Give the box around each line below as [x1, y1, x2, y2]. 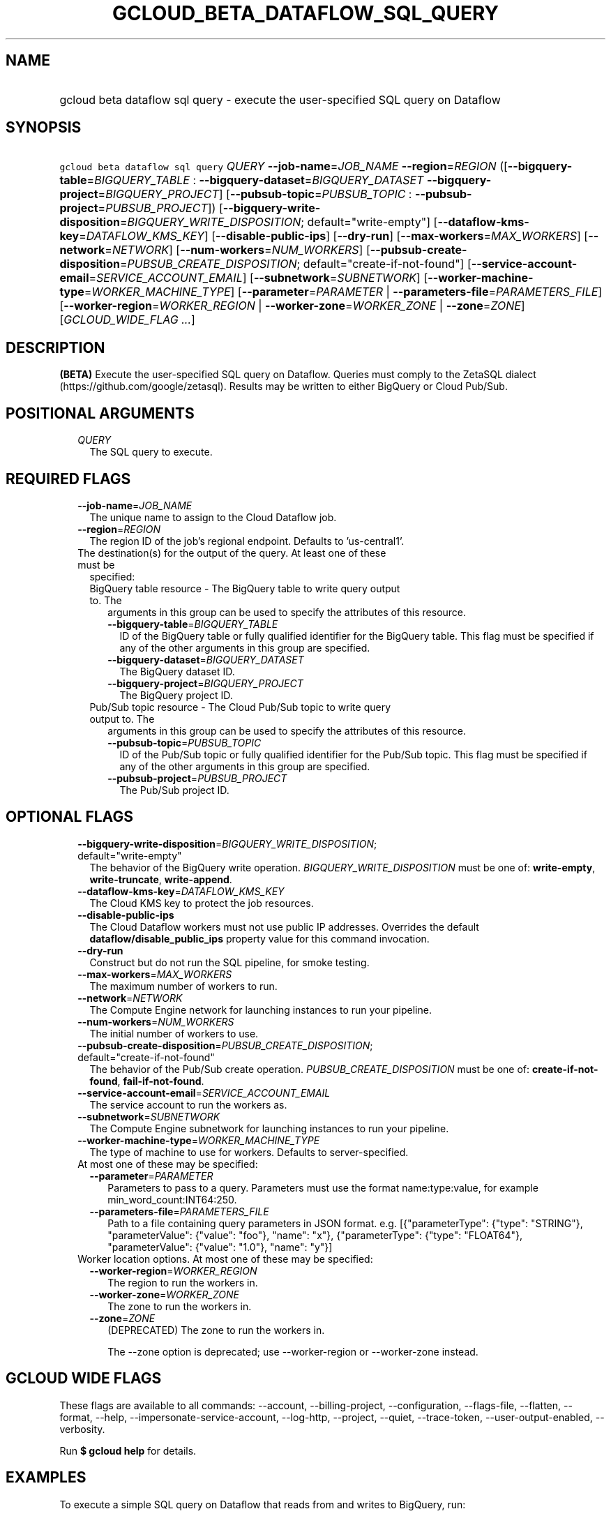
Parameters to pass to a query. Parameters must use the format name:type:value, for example [107, 1181, 538, 1194]
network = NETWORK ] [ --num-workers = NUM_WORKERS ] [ [59, 243, 370, 257]
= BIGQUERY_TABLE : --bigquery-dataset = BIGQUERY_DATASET [86, 173, 424, 188]
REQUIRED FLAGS [6, 470, 131, 488]
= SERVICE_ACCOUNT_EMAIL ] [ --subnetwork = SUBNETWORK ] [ [89, 271, 428, 285]
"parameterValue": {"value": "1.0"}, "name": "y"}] [107, 1240, 333, 1253]
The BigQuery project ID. [119, 689, 233, 701]
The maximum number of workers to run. [89, 980, 278, 992]
